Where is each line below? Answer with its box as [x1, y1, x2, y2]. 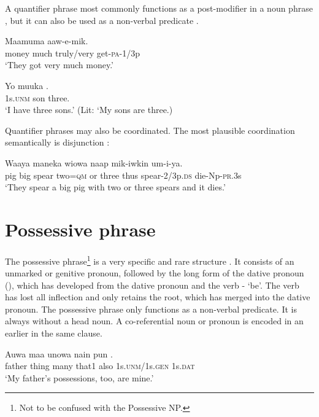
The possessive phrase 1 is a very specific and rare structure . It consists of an [5, 252, 294, 267]
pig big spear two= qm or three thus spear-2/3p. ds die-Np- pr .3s [5, 168, 242, 181]
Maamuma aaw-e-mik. [5, 34, 88, 47]
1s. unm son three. [5, 91, 70, 104]
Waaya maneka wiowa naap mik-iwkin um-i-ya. [5, 156, 183, 169]
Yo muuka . [5, 79, 48, 92]
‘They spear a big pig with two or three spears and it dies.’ [5, 181, 226, 193]
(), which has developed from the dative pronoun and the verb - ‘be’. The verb [5, 278, 299, 291]
